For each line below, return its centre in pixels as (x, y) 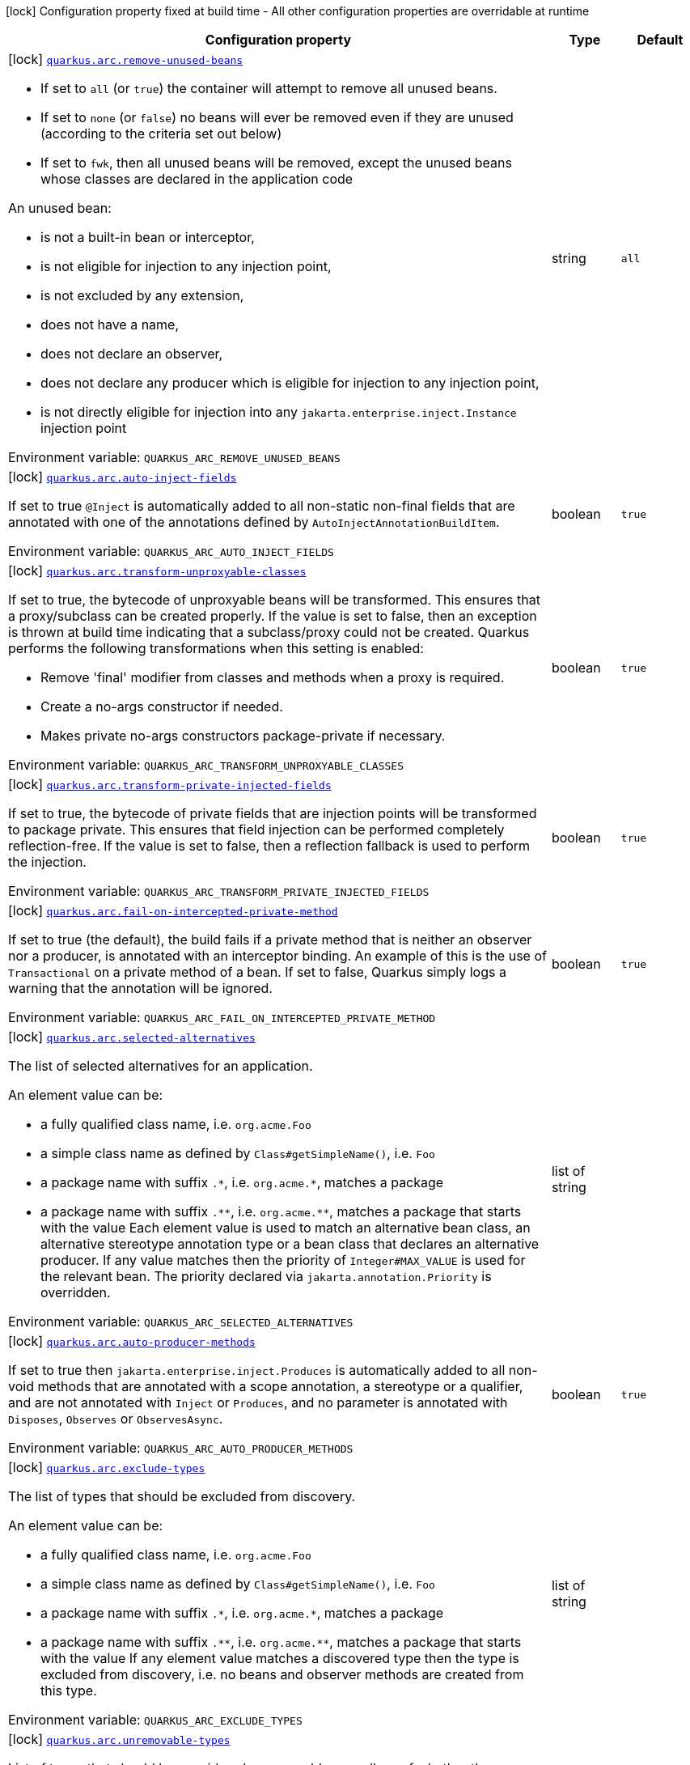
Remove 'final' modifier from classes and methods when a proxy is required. (273, 677)
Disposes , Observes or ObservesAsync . (116, 1419)
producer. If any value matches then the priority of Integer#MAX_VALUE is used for (283, 1260)
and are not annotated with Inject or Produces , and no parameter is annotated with (258, 1402)
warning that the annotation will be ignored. (140, 988)
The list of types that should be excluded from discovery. (182, 1496)
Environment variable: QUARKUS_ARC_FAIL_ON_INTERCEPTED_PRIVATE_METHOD (222, 1017)
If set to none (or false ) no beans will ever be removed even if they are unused (277, 117)
